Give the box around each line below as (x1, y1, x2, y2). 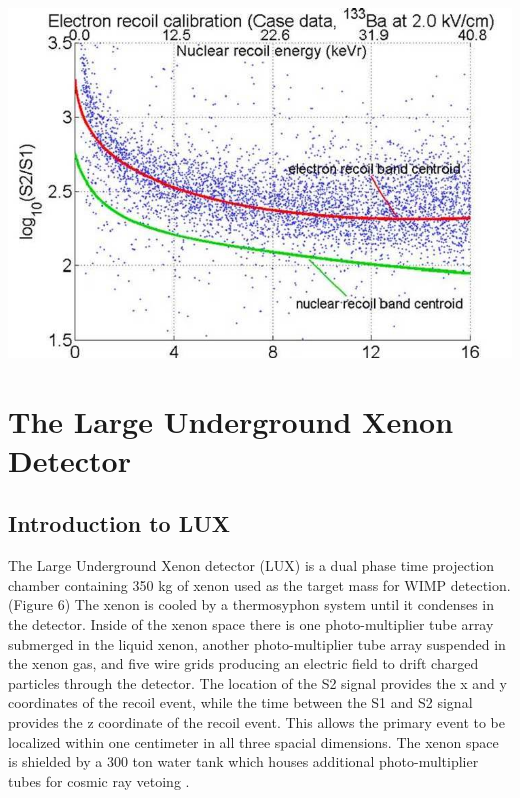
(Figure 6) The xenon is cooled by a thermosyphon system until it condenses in (8, 594, 495, 615)
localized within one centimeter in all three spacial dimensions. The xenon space (8, 731, 499, 752)
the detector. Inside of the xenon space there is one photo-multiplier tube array (8, 613, 494, 634)
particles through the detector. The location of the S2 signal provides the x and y (8, 672, 507, 693)
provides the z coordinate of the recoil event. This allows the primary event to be (8, 711, 505, 732)
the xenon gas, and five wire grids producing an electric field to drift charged (8, 653, 479, 674)
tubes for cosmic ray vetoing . (8, 770, 190, 791)
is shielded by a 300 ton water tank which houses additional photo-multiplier (8, 751, 479, 772)
